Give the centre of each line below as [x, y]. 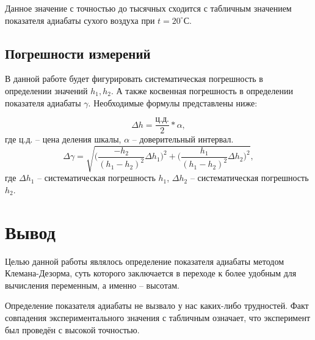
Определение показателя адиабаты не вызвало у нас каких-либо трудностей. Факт [157, 305]
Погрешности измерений [78, 53]
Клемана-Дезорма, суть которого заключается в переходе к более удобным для [151, 273]
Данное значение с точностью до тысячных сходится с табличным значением [148, 8]
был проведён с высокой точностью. [72, 329]
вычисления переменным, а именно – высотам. [92, 285]
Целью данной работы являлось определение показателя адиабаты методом [145, 261]
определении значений [46, 90]
